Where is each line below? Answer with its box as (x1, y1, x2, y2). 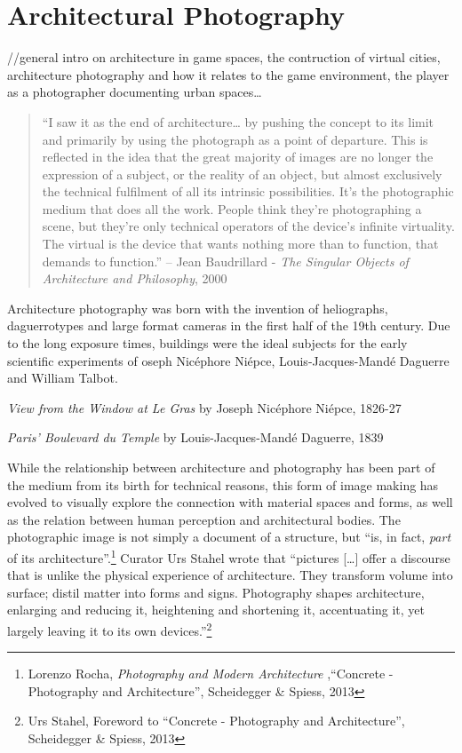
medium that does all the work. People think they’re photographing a (42, 199, 422, 218)
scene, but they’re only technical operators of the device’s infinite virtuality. (42, 217, 455, 235)
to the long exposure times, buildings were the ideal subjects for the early (7, 334, 408, 353)
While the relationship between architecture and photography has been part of (7, 458, 435, 476)
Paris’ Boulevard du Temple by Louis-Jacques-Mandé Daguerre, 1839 (7, 428, 384, 447)
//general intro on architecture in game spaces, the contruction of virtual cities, (7, 48, 441, 67)
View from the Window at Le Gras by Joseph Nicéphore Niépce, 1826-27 (7, 398, 402, 416)
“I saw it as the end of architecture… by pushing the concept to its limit (42, 112, 434, 131)
